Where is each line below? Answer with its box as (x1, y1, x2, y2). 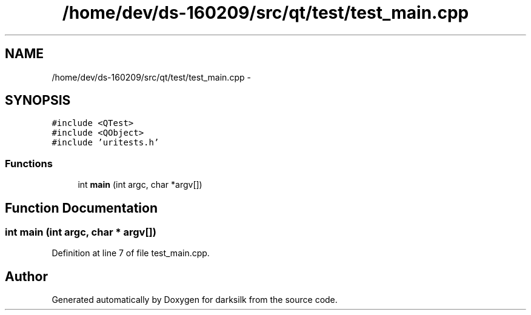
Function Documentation (5, 200, 158, 216)
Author (5, 268, 48, 284)
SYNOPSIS (5, 93, 71, 108)
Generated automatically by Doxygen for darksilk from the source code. (52, 294, 338, 305)
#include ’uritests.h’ (52, 138, 159, 148)
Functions (5, 157, 53, 170)
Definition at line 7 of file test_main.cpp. (52, 248, 210, 259)
